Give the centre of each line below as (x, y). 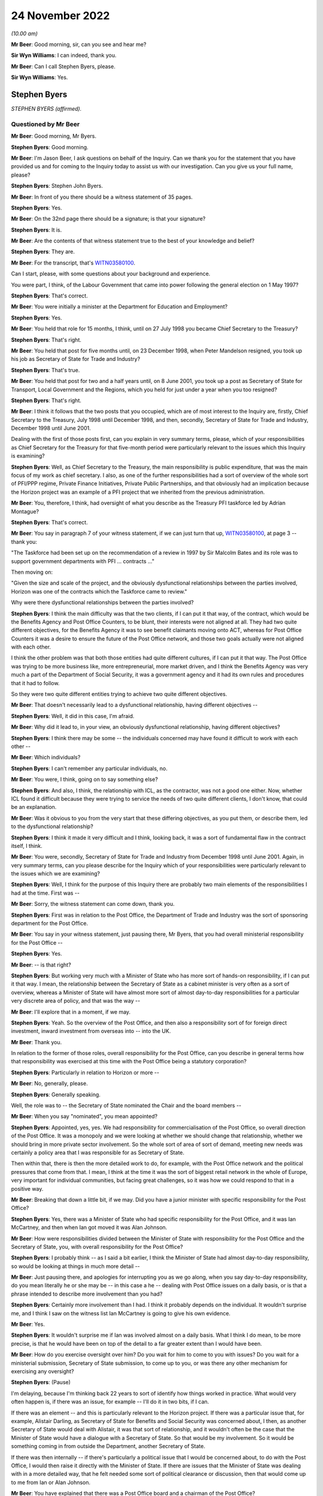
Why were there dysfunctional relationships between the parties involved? (102, 603)
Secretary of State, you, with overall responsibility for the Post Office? (97, 1246)
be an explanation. (34, 807)
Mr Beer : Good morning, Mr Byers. (54, 136)
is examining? (28, 456)
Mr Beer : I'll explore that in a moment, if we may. (71, 1012)
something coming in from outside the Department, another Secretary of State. (108, 1446)
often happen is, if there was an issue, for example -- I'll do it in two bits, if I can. (110, 1402)
